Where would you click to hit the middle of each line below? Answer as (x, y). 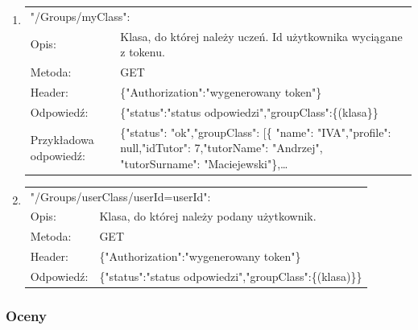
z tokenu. (143, 52)
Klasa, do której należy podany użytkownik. (208, 216)
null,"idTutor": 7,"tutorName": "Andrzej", (221, 148)
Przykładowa (62, 140)
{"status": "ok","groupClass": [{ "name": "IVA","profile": (256, 132)
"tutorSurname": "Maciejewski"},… (204, 163)
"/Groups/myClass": (80, 16)
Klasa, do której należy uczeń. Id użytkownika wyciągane (261, 36)
